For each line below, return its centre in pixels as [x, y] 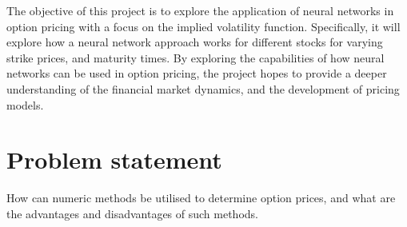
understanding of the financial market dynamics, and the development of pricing [203, 88]
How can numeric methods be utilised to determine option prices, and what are [201, 198]
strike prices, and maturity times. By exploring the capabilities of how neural [196, 57]
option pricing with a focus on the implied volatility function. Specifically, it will [203, 26]
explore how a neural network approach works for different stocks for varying [195, 42]
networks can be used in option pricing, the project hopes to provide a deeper [197, 73]
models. [25, 104]
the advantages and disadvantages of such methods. [132, 213]
